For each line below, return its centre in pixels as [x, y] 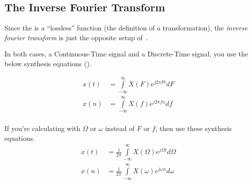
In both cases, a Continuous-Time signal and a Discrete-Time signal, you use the [126, 54]
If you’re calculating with [43, 128]
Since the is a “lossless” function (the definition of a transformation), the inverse [126, 28]
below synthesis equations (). [48, 63]
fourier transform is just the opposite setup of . [76, 37]
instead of [120, 128]
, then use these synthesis [193, 128]
